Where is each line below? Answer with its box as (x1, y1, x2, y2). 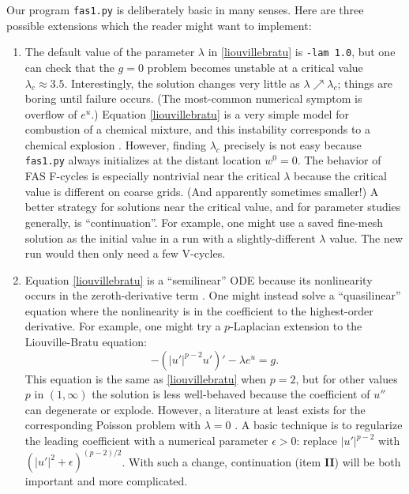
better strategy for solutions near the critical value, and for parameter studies (24, 198, 401, 215)
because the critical (294, 168, 387, 184)
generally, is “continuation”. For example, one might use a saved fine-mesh (24, 213, 384, 230)
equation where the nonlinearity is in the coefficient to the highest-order (24, 302, 373, 319)
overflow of (24, 105, 77, 122)
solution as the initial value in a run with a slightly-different (24, 229, 316, 246)
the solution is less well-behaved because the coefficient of (92, 386, 370, 402)
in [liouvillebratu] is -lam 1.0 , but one (208, 43, 396, 60)
